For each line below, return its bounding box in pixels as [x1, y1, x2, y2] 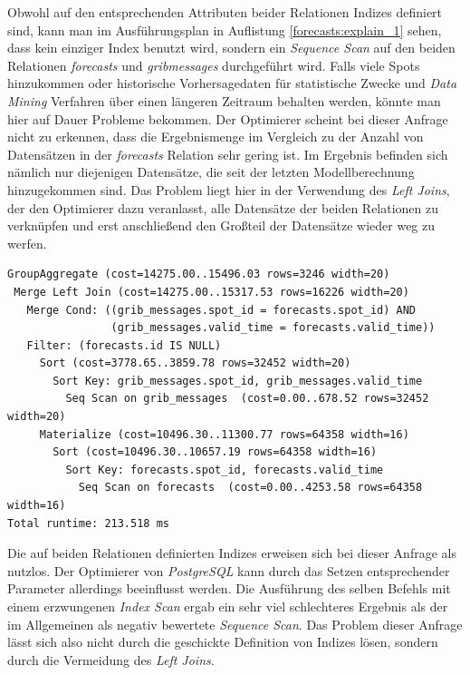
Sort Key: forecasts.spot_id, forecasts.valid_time [65, 463, 384, 476]
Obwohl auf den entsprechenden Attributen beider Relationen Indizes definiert [7, 3, 443, 21]
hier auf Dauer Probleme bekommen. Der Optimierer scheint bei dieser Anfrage [7, 109, 448, 128]
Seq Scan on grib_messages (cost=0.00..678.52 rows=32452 [65, 392, 429, 406]
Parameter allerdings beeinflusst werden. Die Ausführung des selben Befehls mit [7, 579, 451, 598]
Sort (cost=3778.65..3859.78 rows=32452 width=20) [39, 357, 351, 370]
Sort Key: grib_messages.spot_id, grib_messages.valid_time [53, 374, 423, 387]
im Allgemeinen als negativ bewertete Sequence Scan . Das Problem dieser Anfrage [7, 614, 463, 633]
